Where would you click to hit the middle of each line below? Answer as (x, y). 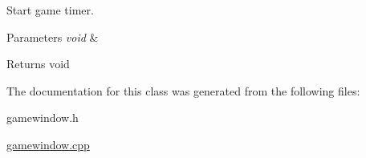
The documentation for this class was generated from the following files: (183, 90)
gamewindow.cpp (48, 144)
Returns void (38, 64)
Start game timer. (50, 10)
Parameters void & (53, 36)
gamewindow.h (43, 117)
